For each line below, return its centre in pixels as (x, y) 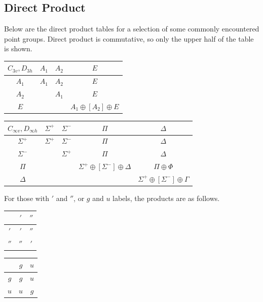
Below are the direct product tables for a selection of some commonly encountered (132, 29)
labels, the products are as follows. (166, 198)
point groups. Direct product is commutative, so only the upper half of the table (129, 38)
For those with (27, 198)
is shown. (18, 48)
